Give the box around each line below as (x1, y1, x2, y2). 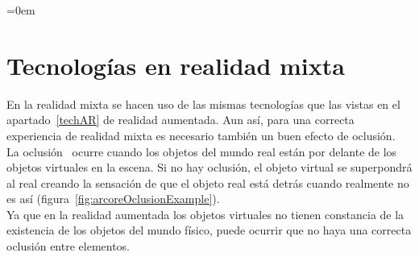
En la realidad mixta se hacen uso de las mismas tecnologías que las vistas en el (6, 95, 400, 112)
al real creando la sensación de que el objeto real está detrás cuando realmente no (6, 174, 409, 191)
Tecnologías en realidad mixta (6, 48, 345, 81)
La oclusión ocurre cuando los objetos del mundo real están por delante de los (6, 143, 397, 160)
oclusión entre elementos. (6, 238, 131, 255)
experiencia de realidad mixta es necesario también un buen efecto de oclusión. (6, 126, 396, 143)
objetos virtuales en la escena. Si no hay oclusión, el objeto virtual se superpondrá (6, 159, 413, 176)
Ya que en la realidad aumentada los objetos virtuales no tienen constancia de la (6, 205, 404, 222)
